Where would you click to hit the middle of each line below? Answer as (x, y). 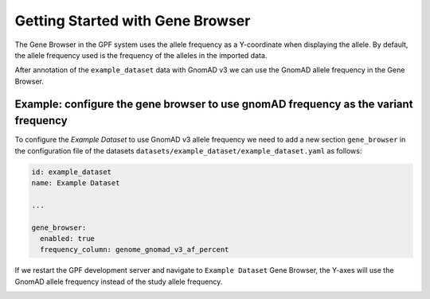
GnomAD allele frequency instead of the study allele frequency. (119, 282)
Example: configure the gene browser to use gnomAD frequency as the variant (214, 104)
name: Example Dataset (76, 183)
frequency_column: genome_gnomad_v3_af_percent (135, 250)
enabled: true (68, 238)
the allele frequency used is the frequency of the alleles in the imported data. (141, 55)
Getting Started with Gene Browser (133, 21)
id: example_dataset (71, 172)
